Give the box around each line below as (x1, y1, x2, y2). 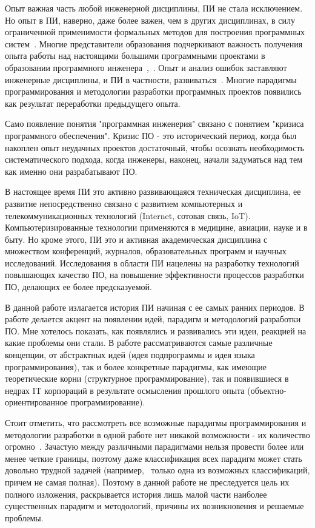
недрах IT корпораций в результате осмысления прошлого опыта (5, 384, 245, 396)
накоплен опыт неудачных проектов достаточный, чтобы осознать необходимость (5, 141, 304, 154)
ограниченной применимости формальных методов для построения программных (5, 25, 305, 38)
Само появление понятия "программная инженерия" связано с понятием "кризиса (5, 117, 304, 130)
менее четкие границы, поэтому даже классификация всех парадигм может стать (5, 452, 302, 464)
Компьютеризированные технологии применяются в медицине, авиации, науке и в (5, 221, 308, 234)
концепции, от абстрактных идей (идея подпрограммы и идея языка (5, 348, 255, 361)
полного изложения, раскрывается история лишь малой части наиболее (5, 487, 267, 500)
